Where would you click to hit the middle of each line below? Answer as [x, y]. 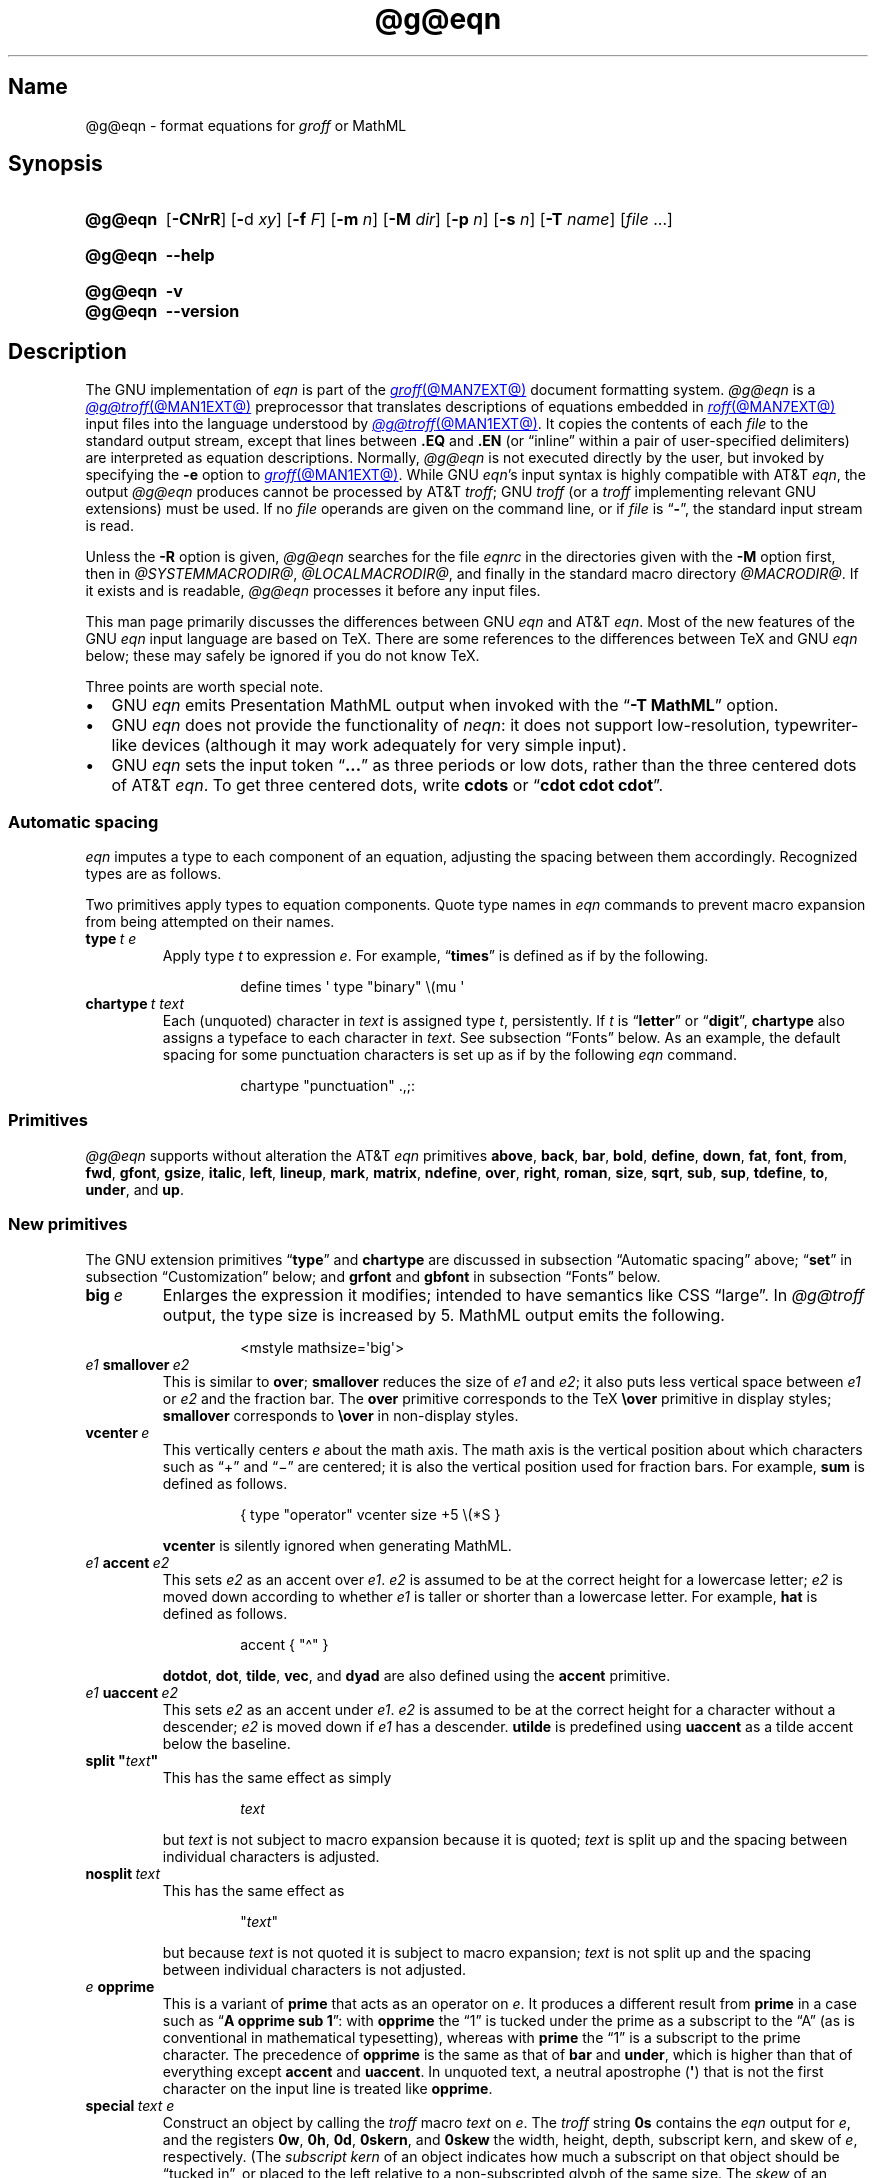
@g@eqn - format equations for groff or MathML [246, 125]
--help [190, 255]
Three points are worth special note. [204, 687]
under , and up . [134, 1189]
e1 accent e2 [127, 1562]
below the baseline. [226, 1743]
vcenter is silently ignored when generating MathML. [337, 1545]
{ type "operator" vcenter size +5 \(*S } [370, 1514]
